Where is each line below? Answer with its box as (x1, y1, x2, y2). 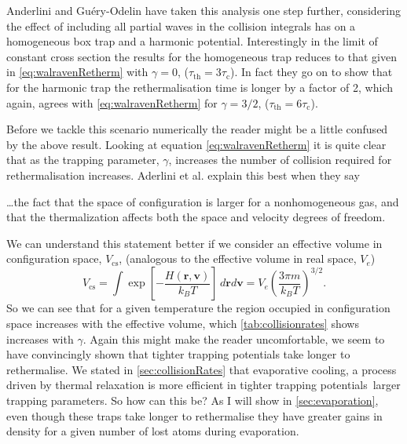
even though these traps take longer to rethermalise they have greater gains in (6, 407, 383, 424)
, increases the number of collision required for (168, 151, 392, 168)
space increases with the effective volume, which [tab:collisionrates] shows (6, 315, 359, 331)
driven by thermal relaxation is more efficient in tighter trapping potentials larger (6, 377, 401, 393)
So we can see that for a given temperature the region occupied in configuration (6, 300, 390, 316)
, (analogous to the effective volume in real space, (119, 250, 357, 267)
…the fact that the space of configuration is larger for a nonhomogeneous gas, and (6, 193, 399, 209)
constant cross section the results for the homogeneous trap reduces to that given (6, 48, 397, 64)
